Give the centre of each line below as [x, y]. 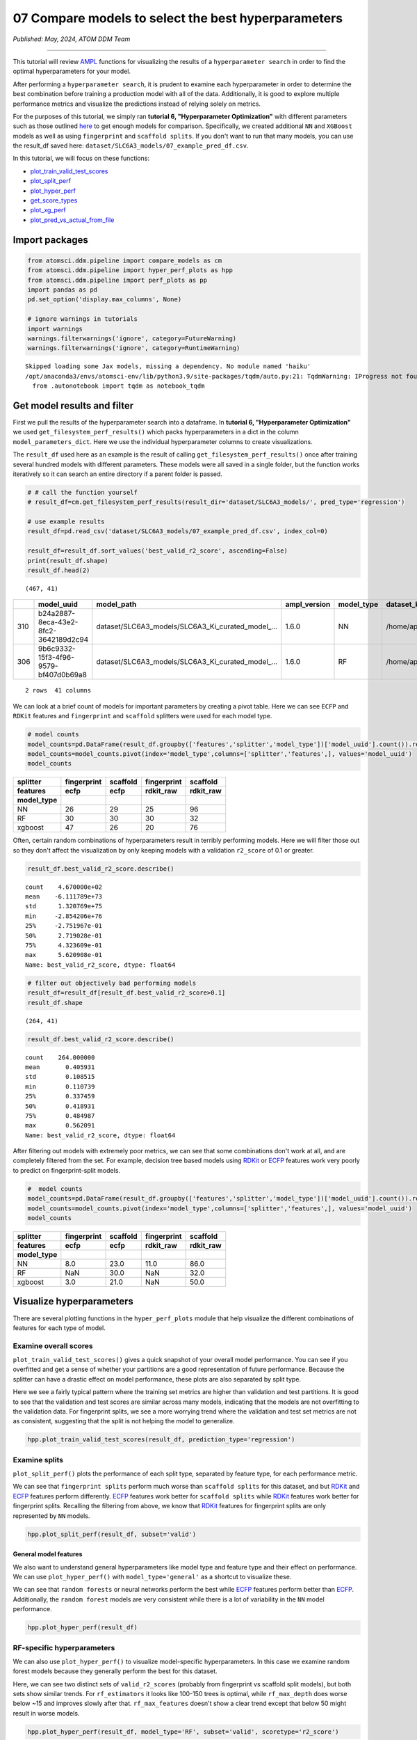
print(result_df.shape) [68, 561]
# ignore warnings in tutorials [83, 319]
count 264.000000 [60, 1057]
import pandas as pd [62, 290]
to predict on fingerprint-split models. [67, 1170]
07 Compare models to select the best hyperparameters [178, 18]
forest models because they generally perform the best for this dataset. [115, 1671]
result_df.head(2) [59, 570]
